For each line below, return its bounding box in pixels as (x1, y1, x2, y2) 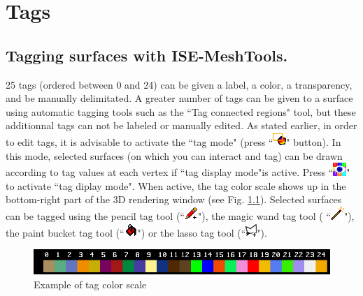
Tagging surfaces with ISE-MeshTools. (6, 44, 288, 66)
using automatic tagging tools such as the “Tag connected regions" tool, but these (6, 104, 356, 119)
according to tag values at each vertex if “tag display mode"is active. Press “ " (6, 165, 350, 179)
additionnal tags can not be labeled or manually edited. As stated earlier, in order (6, 118, 357, 133)
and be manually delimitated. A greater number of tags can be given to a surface (6, 91, 353, 105)
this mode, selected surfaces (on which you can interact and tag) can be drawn (6, 148, 343, 163)
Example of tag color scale (34, 276, 147, 291)
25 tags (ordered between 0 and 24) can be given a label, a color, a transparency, (6, 77, 353, 91)
